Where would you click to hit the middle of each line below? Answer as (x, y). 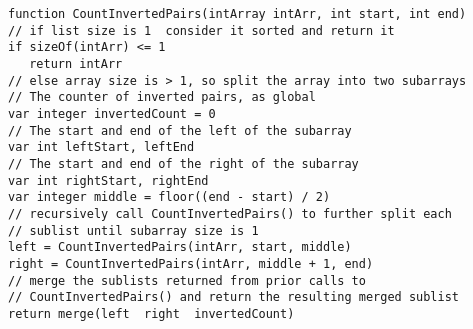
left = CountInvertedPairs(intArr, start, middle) (180, 247)
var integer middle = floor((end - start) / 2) (169, 197)
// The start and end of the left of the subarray (180, 130)
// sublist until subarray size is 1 (133, 230)
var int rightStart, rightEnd (108, 180)
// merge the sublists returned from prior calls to (187, 280)
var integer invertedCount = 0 (112, 113)
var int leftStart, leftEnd (101, 147)
